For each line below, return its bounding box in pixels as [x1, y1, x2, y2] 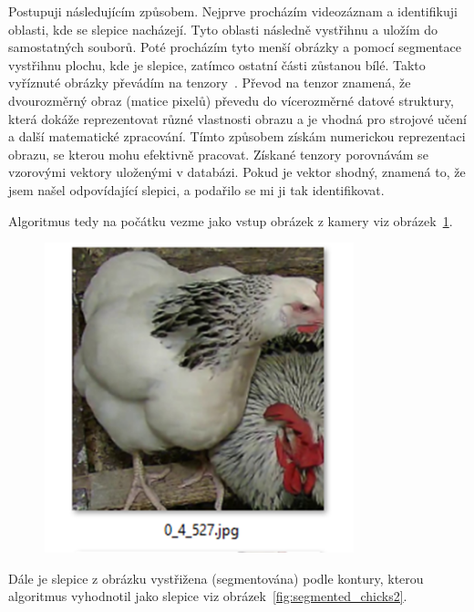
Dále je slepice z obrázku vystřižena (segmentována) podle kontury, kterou [8, 568, 424, 587]
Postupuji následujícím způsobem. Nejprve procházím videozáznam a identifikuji [8, 2, 458, 20]
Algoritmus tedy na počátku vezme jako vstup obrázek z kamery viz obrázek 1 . [8, 211, 453, 230]
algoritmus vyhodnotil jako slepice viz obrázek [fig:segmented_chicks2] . [8, 586, 407, 606]
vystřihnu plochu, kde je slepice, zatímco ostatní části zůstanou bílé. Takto [8, 55, 426, 74]
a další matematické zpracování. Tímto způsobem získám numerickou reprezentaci [8, 127, 466, 146]
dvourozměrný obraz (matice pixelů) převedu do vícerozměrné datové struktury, [8, 90, 454, 109]
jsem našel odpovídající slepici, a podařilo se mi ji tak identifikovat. [8, 180, 385, 199]
